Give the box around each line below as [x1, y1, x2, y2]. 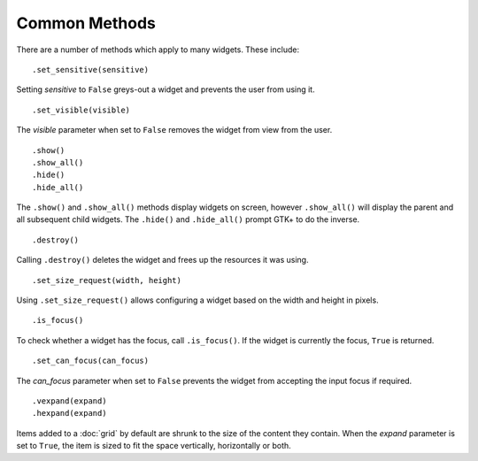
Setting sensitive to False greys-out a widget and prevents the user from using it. [16, 84, 315, 95]
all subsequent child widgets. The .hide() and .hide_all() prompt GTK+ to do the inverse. [16, 214, 360, 225]
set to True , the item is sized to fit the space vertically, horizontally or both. [16, 441, 291, 451]
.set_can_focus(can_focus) [32, 356, 150, 366]
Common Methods [16, 13, 157, 33]
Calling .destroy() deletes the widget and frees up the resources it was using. [16, 255, 309, 265]
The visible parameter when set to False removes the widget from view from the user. [16, 125, 333, 135]
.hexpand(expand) [32, 408, 107, 419]
